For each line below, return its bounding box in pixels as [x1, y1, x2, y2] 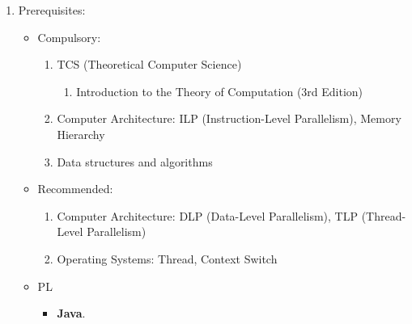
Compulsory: [37, 28, 101, 45]
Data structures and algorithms [57, 153, 213, 170]
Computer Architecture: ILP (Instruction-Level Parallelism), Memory [57, 110, 401, 127]
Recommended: [37, 180, 113, 197]
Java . [57, 305, 86, 322]
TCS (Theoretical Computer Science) [57, 56, 242, 73]
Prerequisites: [18, 2, 86, 18]
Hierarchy [57, 125, 105, 142]
